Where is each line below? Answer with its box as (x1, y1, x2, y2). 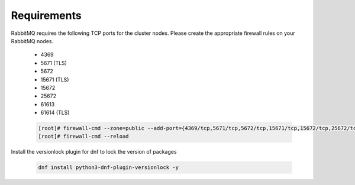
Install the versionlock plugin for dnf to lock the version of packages (11, 148, 177, 155)
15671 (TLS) (40, 76, 69, 83)
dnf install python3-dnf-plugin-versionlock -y (38, 164, 179, 171)
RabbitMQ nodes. (11, 37, 54, 44)
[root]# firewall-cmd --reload (38, 133, 130, 140)
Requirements (11, 9, 82, 22)
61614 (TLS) (40, 109, 70, 116)
